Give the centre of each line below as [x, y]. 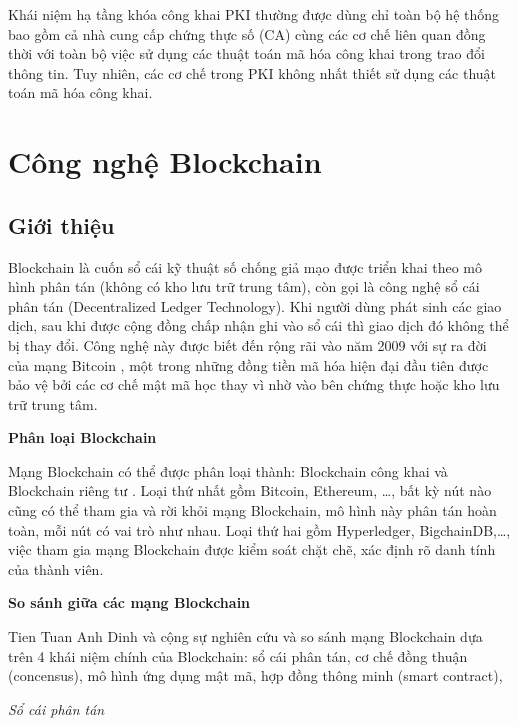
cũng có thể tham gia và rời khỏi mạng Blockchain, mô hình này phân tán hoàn [252, 510]
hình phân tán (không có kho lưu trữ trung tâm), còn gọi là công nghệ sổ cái [244, 286]
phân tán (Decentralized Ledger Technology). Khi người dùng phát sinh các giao [255, 305]
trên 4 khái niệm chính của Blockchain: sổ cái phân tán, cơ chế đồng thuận [238, 655]
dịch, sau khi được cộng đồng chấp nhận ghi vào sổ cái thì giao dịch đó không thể [258, 325]
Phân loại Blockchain [82, 437]
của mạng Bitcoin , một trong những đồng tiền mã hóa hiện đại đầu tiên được [248, 364]
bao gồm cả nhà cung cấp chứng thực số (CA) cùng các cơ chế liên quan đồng [247, 33]
